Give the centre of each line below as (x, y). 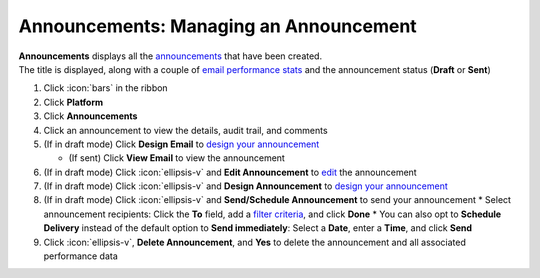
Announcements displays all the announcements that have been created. (170, 56)
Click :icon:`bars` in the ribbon (106, 88)
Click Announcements (90, 116)
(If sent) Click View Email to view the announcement (176, 158)
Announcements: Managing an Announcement (217, 26)
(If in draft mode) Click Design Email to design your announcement (181, 144)
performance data (81, 256)
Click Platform (73, 102)
